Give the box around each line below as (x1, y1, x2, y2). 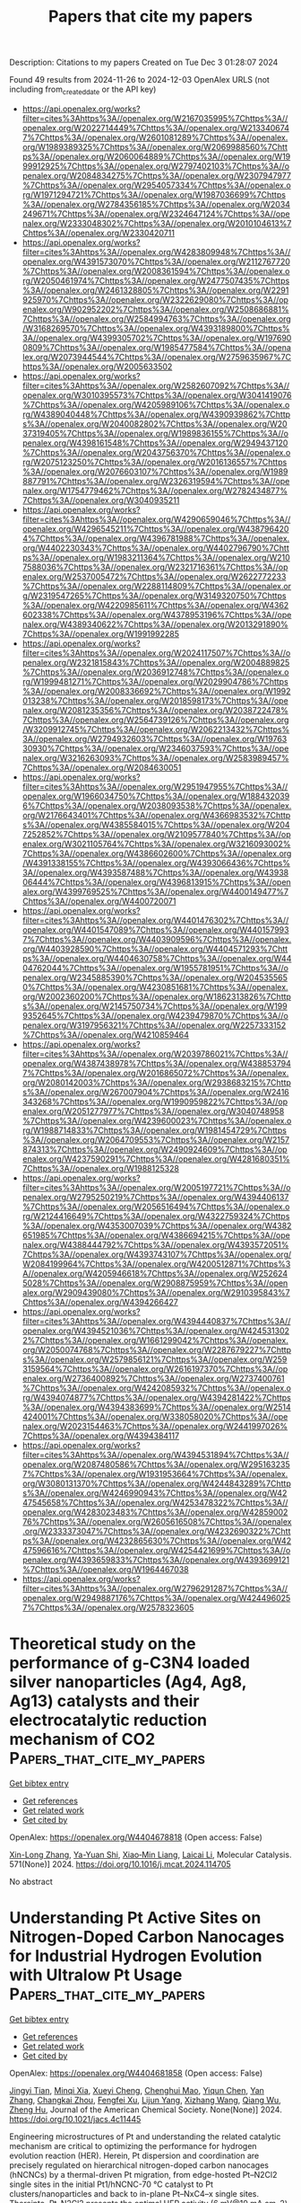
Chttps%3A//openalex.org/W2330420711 (21, 227, 175, 238)
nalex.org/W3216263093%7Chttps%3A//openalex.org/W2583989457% (21, 752, 289, 763)
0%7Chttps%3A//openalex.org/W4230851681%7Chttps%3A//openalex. (21, 981, 288, 992)
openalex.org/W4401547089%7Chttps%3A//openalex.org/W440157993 (21, 924, 289, 935)
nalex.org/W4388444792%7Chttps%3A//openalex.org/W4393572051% (21, 1239, 289, 1250)
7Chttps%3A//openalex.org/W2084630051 (21, 762, 182, 773)
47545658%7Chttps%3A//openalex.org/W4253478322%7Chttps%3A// (21, 1497, 288, 1508)
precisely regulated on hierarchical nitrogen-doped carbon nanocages (9, 2159, 269, 2171)
